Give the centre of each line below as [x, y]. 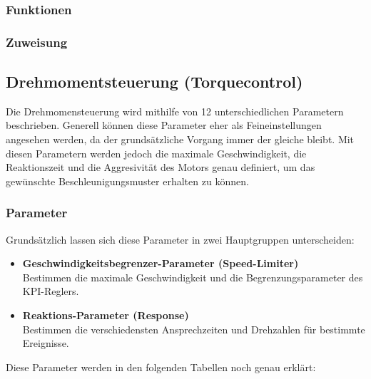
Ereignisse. [46, 343]
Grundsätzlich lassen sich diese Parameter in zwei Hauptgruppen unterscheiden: [180, 239]
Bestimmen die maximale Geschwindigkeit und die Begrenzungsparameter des [193, 277]
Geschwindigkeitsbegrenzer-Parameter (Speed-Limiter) [161, 263]
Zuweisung [37, 42]
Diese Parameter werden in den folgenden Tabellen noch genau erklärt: [161, 367]
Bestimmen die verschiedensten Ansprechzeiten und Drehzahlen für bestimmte [194, 329]
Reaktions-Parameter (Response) [106, 315]
